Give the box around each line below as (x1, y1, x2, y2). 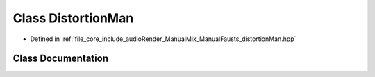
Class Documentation (12, 53, 109, 65)
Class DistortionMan (12, 10, 134, 26)
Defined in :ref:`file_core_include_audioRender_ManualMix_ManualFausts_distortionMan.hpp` (30, 35, 297, 43)
